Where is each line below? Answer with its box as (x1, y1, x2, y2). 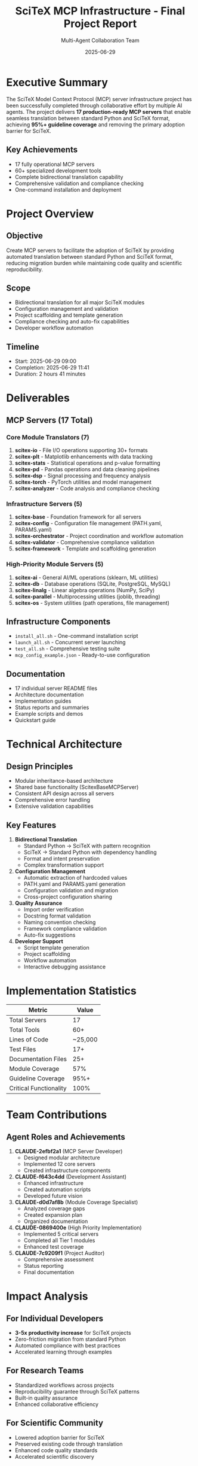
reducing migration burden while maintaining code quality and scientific (6, 259, 182, 266)
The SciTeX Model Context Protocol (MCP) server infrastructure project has (6, 95, 192, 102)
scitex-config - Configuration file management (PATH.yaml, (14, 520, 162, 527)
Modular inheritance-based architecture (14, 777, 113, 785)
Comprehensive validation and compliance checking (14, 180, 144, 187)
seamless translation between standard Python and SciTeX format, (6, 114, 170, 122)
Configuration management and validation (14, 305, 119, 313)
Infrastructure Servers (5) (6, 499, 82, 508)
